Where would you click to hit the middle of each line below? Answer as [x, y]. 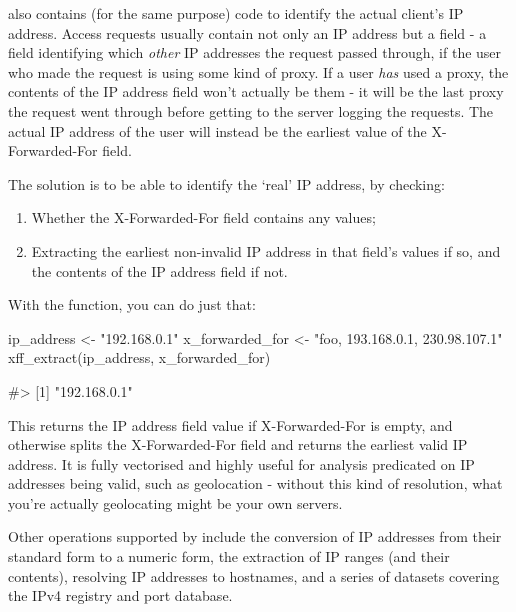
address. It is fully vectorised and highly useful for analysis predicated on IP [241, 463]
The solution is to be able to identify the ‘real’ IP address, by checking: [226, 183]
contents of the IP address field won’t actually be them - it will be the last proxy [256, 91]
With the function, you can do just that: [132, 304]
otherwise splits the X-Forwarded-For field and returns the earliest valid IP [238, 444]
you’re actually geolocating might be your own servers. [175, 502]
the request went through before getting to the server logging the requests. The [251, 110]
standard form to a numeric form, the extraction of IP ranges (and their [229, 556]
